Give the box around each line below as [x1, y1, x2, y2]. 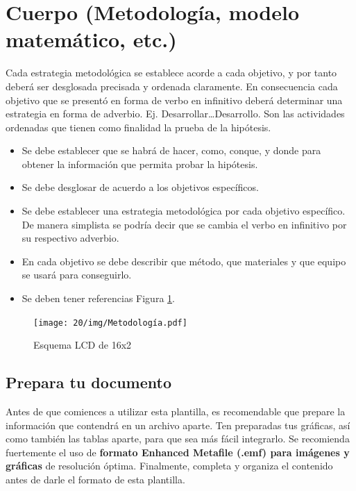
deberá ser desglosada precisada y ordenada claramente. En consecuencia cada [6, 78, 338, 93]
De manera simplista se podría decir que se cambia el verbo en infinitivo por [22, 217, 347, 231]
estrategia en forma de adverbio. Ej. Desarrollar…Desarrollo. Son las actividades [6, 106, 345, 121]
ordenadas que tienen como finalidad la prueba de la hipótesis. [6, 119, 271, 134]
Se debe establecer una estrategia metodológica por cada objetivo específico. [22, 203, 346, 218]
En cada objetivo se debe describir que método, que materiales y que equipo [22, 253, 346, 268]
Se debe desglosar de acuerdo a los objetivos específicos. [22, 180, 259, 194]
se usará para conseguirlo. [22, 267, 132, 282]
